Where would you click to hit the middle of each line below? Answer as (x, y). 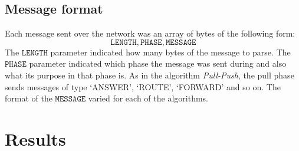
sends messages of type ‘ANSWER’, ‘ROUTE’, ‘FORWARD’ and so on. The (143, 86)
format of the (29, 98)
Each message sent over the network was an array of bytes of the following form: (150, 33)
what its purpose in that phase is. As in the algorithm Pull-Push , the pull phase (149, 75)
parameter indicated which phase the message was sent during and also (158, 63)
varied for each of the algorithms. (148, 98)
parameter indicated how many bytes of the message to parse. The (170, 52)
